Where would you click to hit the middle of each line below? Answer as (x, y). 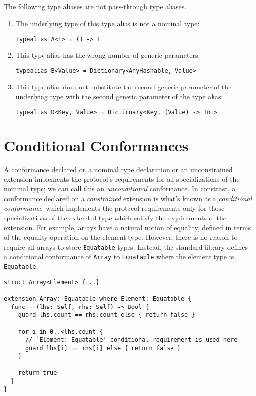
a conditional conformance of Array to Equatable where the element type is (119, 256)
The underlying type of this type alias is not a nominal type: (107, 23)
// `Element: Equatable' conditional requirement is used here (131, 340)
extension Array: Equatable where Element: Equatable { (98, 299)
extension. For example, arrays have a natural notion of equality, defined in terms (128, 227)
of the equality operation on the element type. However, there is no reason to (121, 237)
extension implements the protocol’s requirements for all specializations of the (122, 179)
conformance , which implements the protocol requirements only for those (114, 208)
